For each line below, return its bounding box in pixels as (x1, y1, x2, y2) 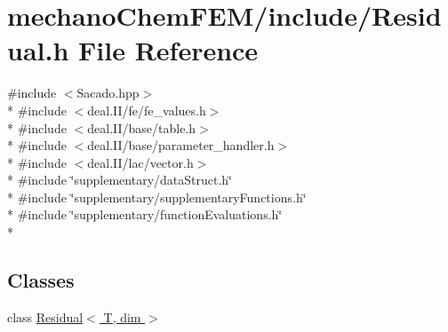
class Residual (7, 307, 84, 326)
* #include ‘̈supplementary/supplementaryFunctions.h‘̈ (7, 187, 307, 206)
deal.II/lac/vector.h (87, 153, 194, 171)
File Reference (78, 32, 259, 68)
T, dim (103, 307, 141, 326)
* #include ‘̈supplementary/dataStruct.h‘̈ (7, 170, 232, 189)
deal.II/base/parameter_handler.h (87, 136, 275, 154)
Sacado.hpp (76, 83, 140, 102)
